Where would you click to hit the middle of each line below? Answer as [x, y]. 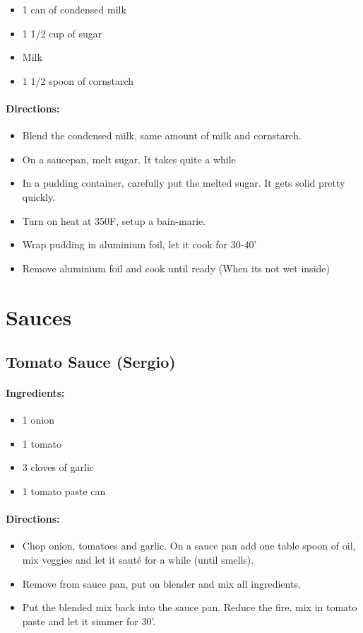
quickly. [39, 196]
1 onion [38, 420]
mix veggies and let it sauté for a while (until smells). [138, 560]
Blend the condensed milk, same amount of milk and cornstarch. [162, 135]
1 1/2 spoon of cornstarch [78, 80]
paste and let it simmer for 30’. [89, 621]
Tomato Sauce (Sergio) [91, 362]
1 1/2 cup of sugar [62, 33]
